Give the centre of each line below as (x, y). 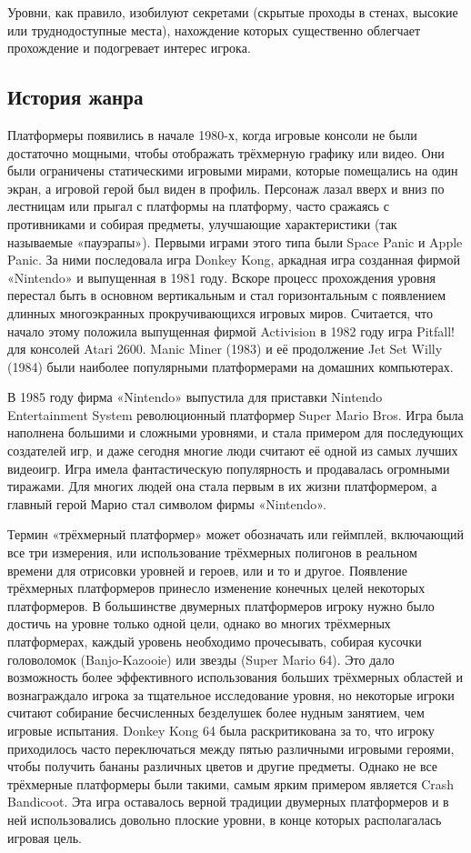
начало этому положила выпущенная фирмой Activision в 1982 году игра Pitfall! (231, 331)
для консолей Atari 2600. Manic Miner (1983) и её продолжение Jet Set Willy (225, 349)
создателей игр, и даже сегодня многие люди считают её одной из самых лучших (233, 451)
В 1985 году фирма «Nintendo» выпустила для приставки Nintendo (195, 397)
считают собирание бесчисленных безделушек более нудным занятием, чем (216, 713)
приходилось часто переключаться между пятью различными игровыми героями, (231, 748)
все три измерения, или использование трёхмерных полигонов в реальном (212, 552)
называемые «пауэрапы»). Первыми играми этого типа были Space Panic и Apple (235, 241)
